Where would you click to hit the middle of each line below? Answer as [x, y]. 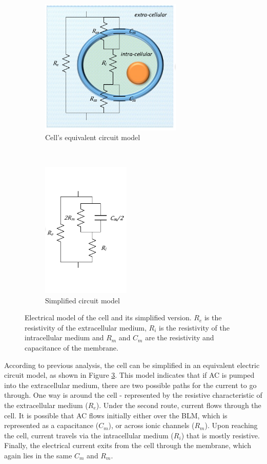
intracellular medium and [64, 337]
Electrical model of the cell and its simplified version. [108, 317]
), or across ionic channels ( [151, 425]
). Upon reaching [231, 425]
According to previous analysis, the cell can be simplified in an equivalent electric [132, 365]
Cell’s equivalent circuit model [93, 137]
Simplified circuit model [83, 300]
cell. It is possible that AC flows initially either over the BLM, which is [116, 415]
